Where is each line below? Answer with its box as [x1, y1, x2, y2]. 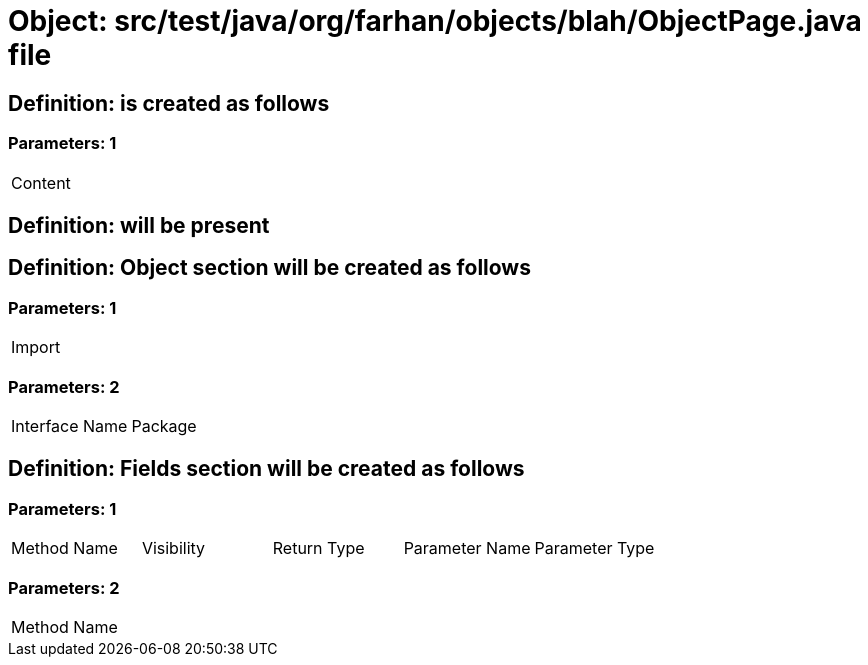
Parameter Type [534, 538, 655, 559]
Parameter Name [403, 538, 531, 559]
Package [131, 415, 197, 436]
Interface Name [11, 415, 128, 436]
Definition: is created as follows [8, 90, 330, 116]
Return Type [272, 538, 365, 559]
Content [11, 172, 71, 193]
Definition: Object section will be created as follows [8, 255, 531, 281]
